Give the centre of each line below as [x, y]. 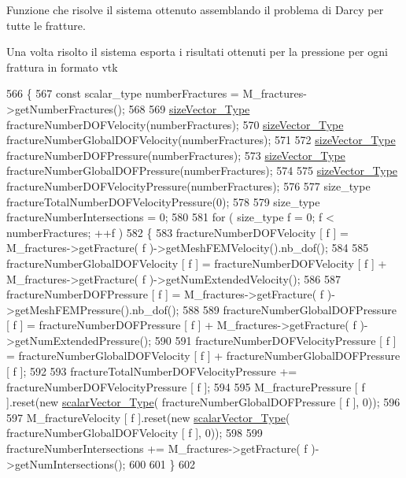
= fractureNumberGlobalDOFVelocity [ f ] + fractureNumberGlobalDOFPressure [203, 356]
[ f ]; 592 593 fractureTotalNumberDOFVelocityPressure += [152, 371]
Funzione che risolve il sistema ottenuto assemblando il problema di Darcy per [195, 9]
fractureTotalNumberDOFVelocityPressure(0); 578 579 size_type [163, 201]
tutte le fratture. [46, 25]
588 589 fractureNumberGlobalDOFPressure [290, 309]
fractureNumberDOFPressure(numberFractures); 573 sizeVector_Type [176, 155]
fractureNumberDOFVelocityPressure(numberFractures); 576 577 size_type [188, 185]
